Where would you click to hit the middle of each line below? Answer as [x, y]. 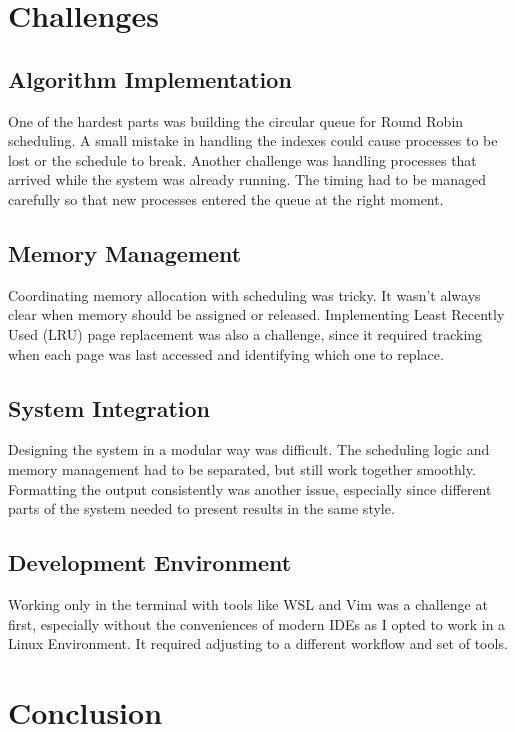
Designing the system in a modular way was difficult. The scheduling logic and [249, 449]
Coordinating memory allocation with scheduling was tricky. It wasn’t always [244, 294]
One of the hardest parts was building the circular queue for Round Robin [236, 120]
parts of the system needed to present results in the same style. [201, 508]
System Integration [109, 407]
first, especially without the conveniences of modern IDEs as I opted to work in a [257, 623]
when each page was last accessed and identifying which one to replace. [226, 353]
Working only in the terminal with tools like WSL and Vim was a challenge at [248, 603]
